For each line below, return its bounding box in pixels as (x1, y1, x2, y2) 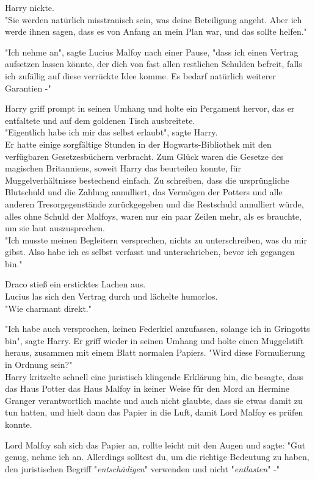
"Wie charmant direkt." (5, 301, 92, 314)
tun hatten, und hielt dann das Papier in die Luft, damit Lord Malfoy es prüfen (5, 406, 303, 419)
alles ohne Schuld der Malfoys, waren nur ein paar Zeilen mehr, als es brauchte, (5, 209, 302, 222)
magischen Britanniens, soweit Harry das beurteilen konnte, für (5, 162, 241, 175)
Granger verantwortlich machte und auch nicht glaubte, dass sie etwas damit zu (5, 394, 303, 406)
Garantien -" (5, 81, 51, 94)
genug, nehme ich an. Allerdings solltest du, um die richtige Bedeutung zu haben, (5, 450, 310, 463)
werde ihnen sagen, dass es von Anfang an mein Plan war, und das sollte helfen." (5, 25, 307, 38)
